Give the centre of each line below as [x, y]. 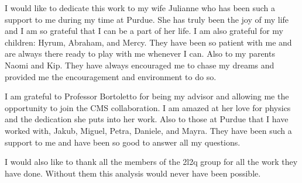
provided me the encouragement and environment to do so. [111, 76]
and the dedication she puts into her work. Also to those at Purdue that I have [147, 119]
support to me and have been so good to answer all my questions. [123, 142]
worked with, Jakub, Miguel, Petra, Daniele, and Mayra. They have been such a [148, 130]
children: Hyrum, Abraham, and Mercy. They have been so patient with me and [148, 42]
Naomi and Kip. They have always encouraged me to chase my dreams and [140, 65]
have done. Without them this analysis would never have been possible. [133, 173]
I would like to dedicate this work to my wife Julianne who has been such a [140, 8]
